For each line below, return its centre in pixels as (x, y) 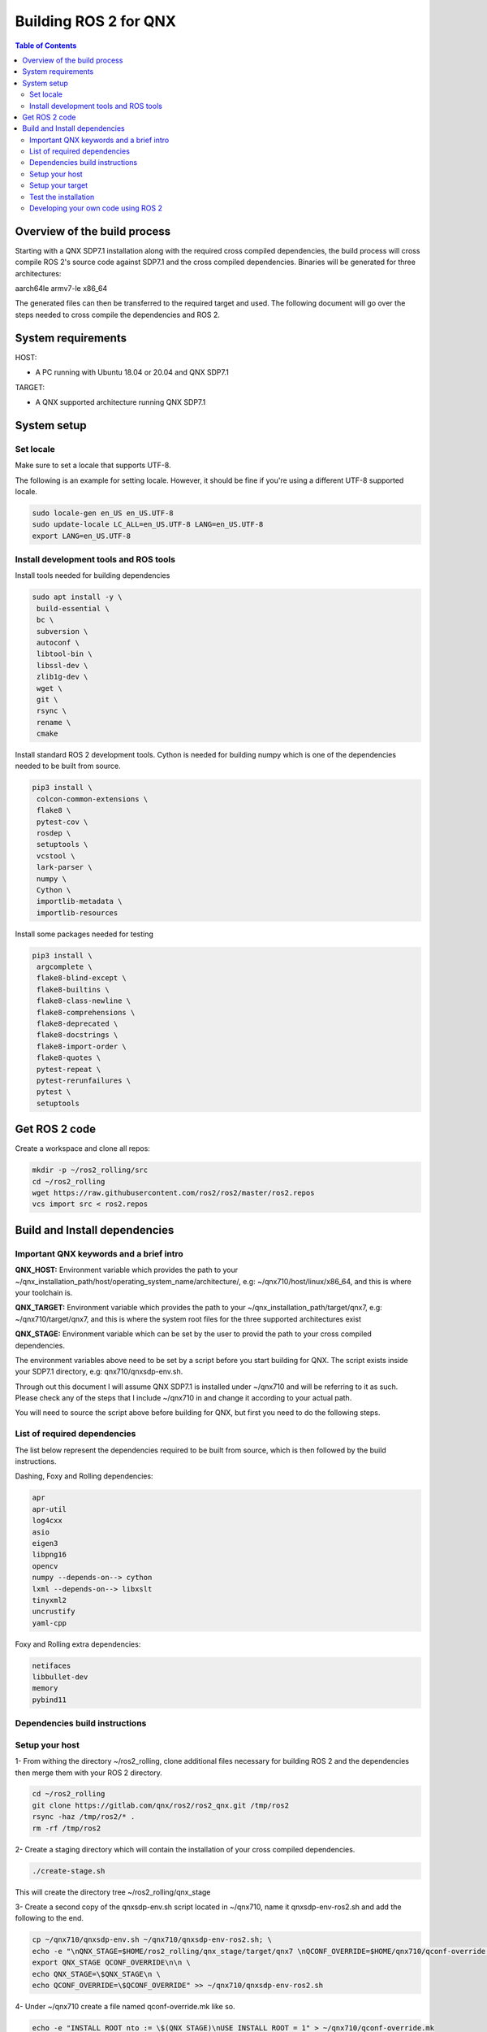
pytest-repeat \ (69, 1069)
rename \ (54, 722)
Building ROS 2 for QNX (95, 21)
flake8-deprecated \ (78, 1024)
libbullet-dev (60, 1677)
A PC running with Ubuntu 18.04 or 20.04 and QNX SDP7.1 (132, 372)
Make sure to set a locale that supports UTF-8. (93, 465)
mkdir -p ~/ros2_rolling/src (90, 1170)
